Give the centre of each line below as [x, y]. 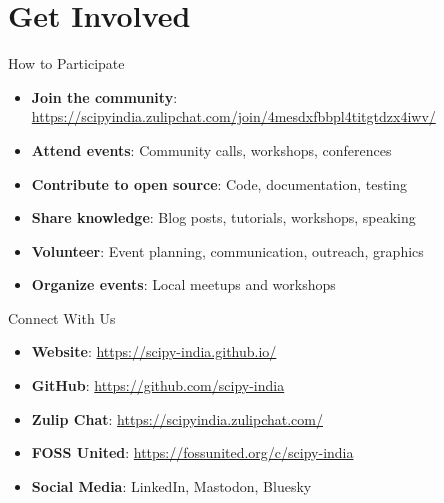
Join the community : [104, 96]
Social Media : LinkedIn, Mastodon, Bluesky [171, 485]
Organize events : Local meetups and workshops [183, 284]
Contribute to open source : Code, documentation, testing [219, 183]
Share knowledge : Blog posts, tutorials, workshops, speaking [223, 217]
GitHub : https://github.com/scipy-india [158, 385]
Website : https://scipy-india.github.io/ [154, 351]
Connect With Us [62, 317]
